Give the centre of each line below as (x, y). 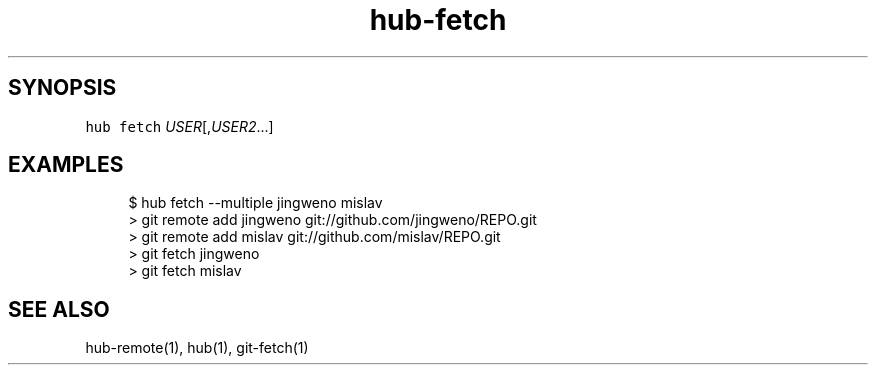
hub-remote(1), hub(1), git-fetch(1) (197, 348)
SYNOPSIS (62, 88)
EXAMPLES (66, 165)
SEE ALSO (59, 309)
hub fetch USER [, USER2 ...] (179, 126)
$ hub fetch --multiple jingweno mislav (255, 203)
